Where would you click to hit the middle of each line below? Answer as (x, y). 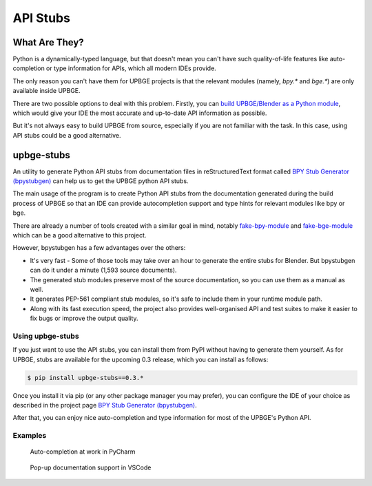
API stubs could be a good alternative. (67, 135)
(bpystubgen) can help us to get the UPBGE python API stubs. (101, 181)
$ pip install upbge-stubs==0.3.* (85, 378)
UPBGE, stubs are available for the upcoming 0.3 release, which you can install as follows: (141, 359)
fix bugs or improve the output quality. (84, 318)
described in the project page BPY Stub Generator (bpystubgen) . (105, 405)
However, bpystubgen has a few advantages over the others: (99, 248)
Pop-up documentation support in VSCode (91, 467)
